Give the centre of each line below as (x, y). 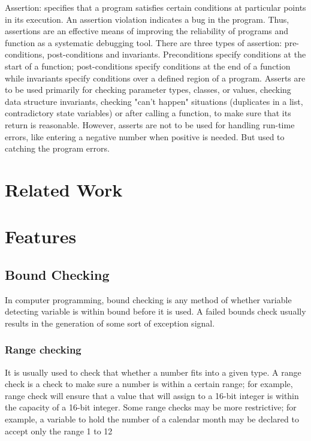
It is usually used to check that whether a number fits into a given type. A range (153, 372)
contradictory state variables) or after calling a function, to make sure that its (148, 113)
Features (41, 236)
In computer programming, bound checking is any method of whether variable (148, 299)
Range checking (43, 350)
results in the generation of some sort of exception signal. (110, 323)
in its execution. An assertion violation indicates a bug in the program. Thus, (147, 19)
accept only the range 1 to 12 (59, 431)
